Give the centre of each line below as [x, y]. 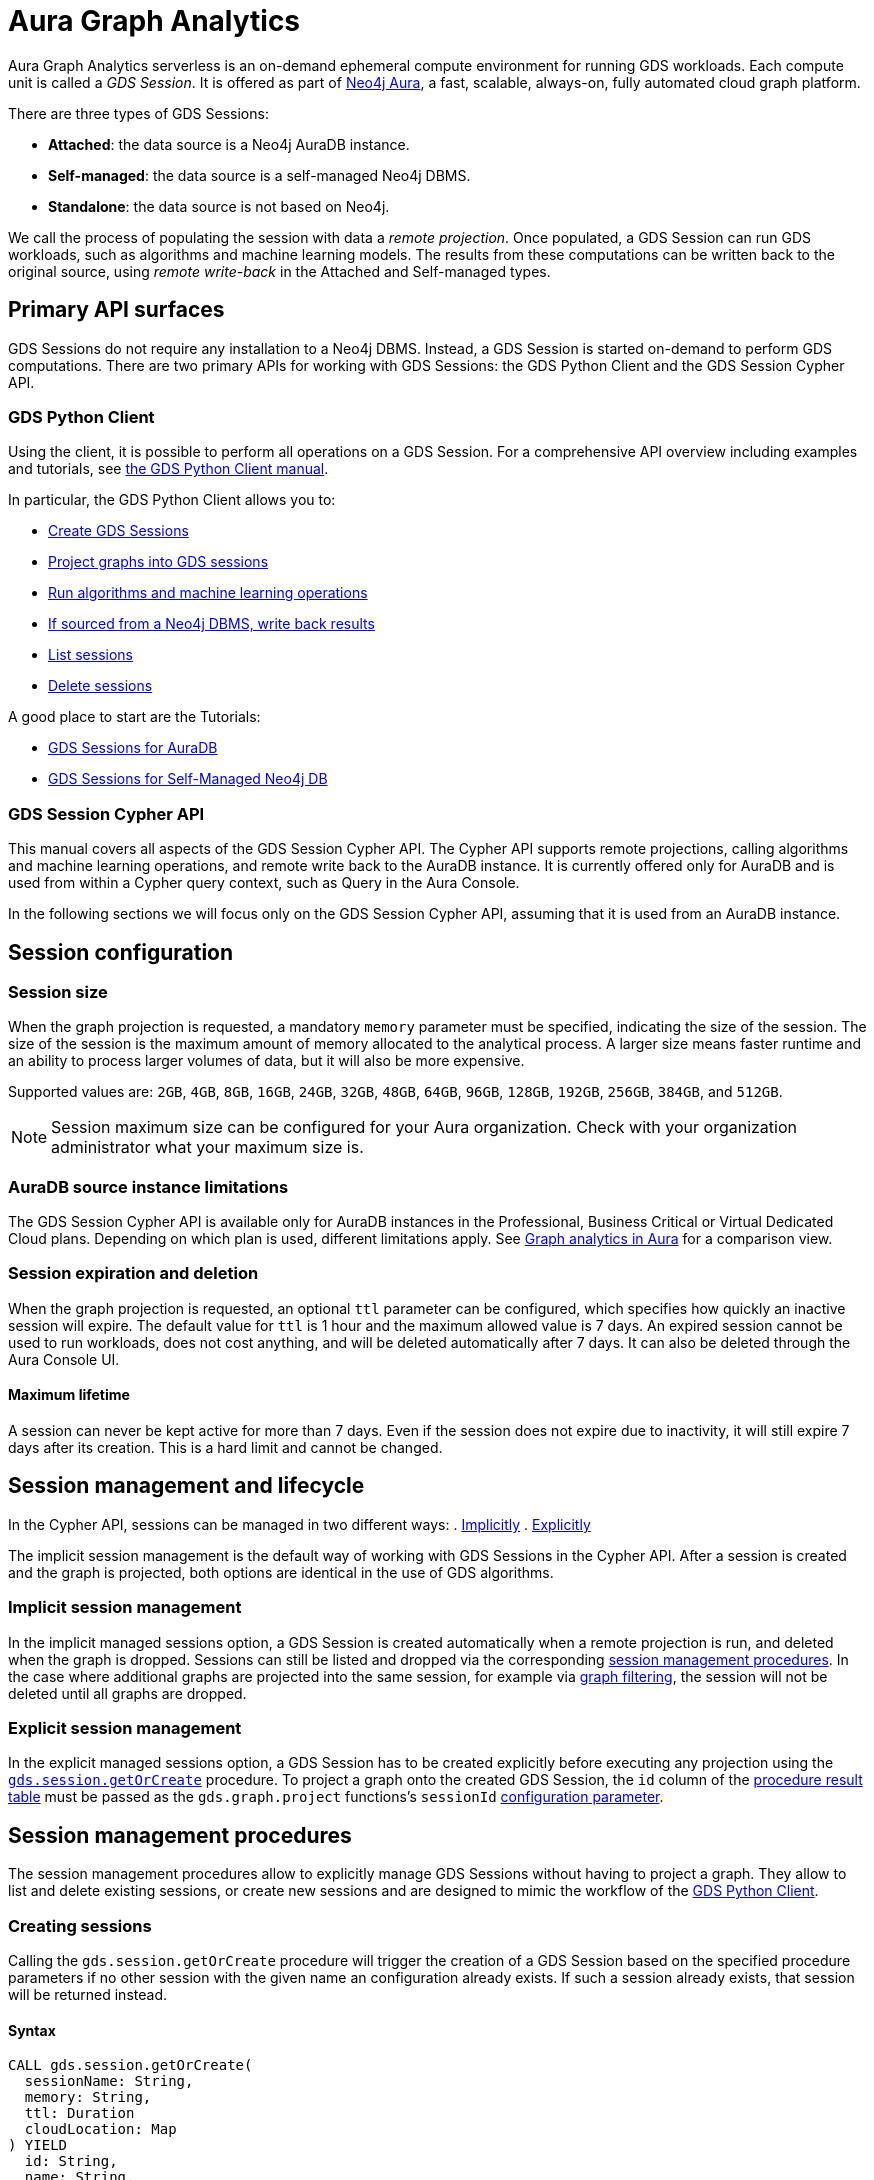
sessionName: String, [109, 2081]
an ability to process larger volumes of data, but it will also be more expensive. [266, 1061]
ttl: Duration [79, 2113]
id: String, [71, 2161]
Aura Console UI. [64, 1359]
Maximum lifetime [69, 1395]
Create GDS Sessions [118, 531]
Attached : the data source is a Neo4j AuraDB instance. [229, 144]
